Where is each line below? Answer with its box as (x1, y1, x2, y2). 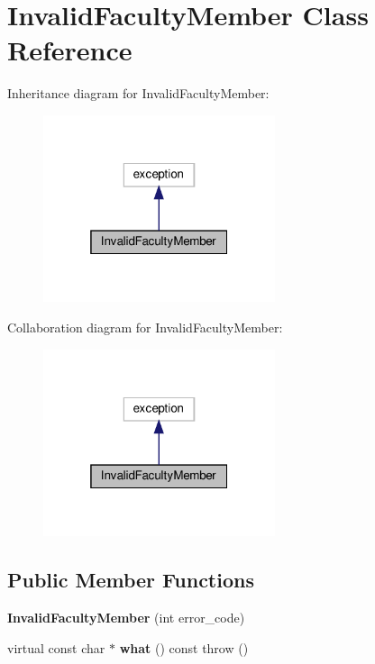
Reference (7, 32, 133, 68)
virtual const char (7, 638, 105, 657)
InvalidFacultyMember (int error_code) (7, 607, 245, 626)
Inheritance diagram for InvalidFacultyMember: (7, 84, 270, 103)
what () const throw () (119, 638, 249, 657)
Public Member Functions (7, 566, 254, 594)
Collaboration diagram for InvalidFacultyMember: (7, 318, 283, 337)
